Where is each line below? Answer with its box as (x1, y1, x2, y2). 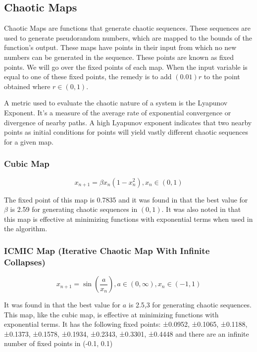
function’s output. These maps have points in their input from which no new (4, 42, 237, 52)
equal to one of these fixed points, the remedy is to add (4, 71, 172, 82)
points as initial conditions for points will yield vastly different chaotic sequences (4, 127, 248, 137)
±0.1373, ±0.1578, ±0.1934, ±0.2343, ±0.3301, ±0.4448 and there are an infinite (4, 328, 249, 339)
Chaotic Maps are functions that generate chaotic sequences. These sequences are (4, 23, 251, 33)
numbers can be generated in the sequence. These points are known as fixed (4, 51, 234, 62)
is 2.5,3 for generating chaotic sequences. (128, 300, 252, 310)
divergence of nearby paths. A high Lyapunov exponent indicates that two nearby (4, 117, 252, 127)
